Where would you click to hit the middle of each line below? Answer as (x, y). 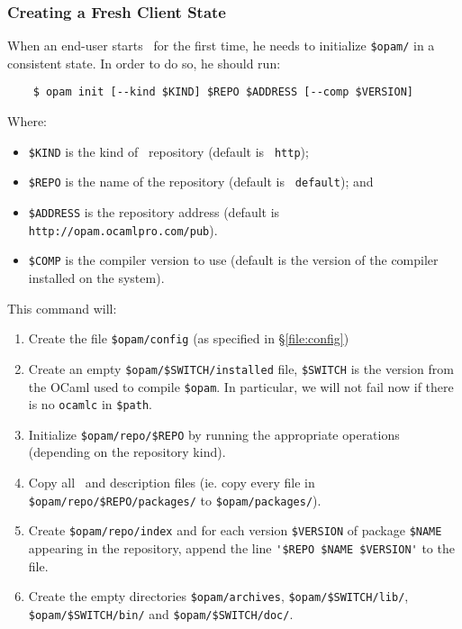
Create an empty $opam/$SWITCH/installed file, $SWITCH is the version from (241, 368)
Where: (27, 121)
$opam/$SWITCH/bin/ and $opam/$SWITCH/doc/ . (161, 613)
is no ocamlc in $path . (90, 404)
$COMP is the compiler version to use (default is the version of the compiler (233, 260)
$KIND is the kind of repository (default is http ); (168, 151)
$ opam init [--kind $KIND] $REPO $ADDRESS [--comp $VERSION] (223, 92)
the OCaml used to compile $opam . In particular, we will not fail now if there (241, 386)
